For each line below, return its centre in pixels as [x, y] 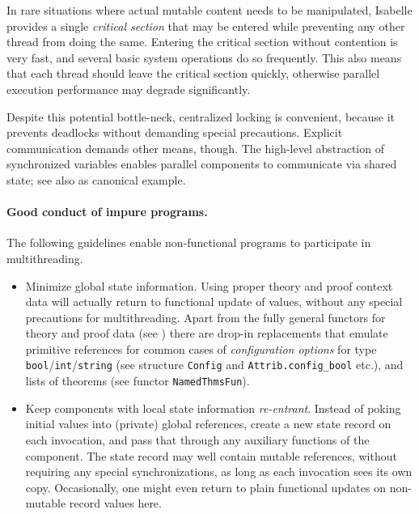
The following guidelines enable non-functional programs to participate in [189, 242]
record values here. [115, 503]
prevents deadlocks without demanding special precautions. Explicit [175, 132]
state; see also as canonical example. [96, 179]
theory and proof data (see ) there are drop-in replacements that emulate [207, 333]
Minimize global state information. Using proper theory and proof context [209, 285]
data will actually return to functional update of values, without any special [214, 302]
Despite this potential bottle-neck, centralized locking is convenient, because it [201, 116]
